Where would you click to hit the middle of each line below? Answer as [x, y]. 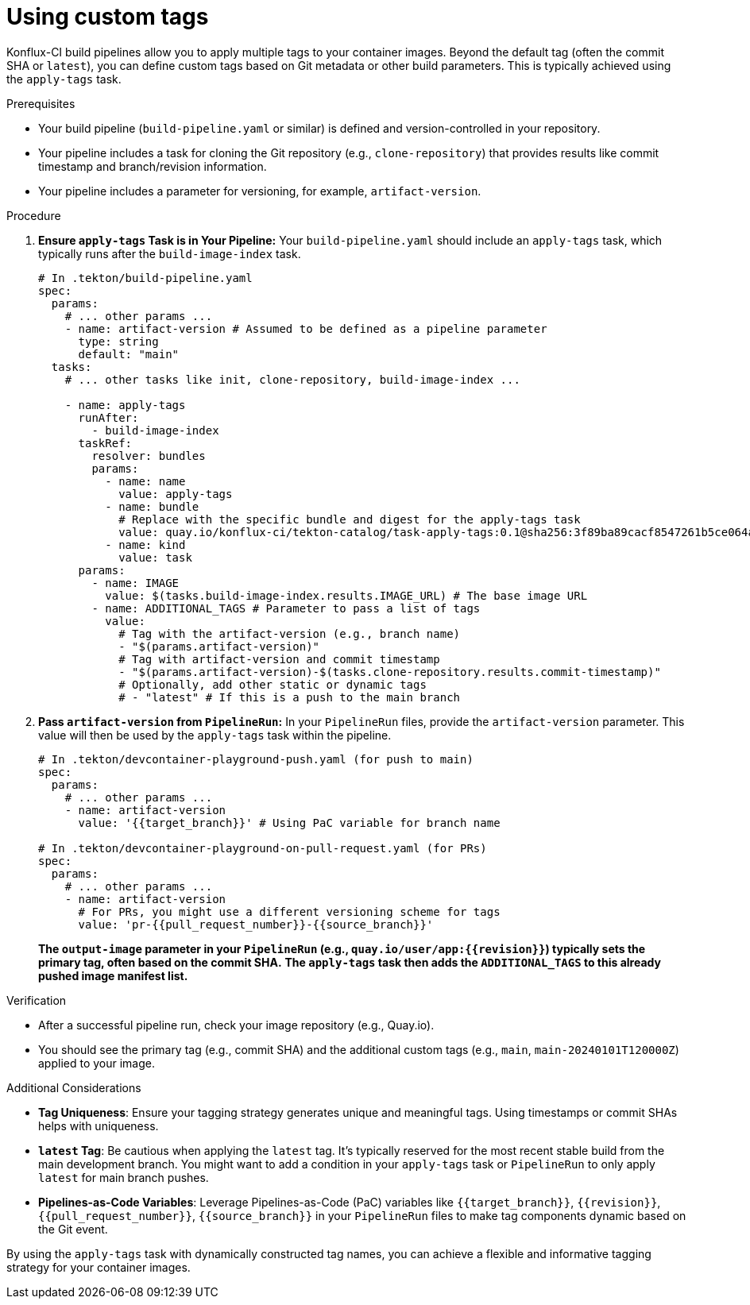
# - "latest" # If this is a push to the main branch [290, 697]
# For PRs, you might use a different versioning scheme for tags [289, 911]
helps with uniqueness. [99, 1125]
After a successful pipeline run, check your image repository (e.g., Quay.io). [236, 1025]
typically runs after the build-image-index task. [170, 253]
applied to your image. [97, 1063]
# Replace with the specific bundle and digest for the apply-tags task [350, 519]
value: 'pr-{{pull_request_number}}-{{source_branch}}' [256, 924]
